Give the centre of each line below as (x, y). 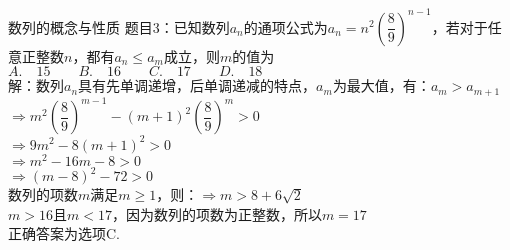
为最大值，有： (381, 85)
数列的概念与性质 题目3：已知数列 (119, 26)
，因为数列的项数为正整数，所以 (216, 213)
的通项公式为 (285, 26)
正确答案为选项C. (64, 233)
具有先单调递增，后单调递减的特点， (197, 85)
